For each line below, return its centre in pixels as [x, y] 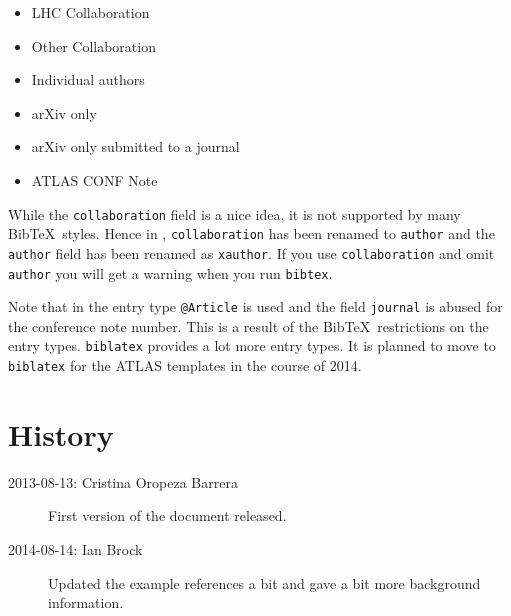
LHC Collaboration [90, 12]
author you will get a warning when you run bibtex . [170, 272]
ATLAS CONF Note [94, 179]
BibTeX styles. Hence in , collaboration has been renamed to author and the [251, 233]
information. [86, 602]
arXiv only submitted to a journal [135, 146]
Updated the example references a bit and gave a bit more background [264, 582]
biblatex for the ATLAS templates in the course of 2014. [185, 365]
